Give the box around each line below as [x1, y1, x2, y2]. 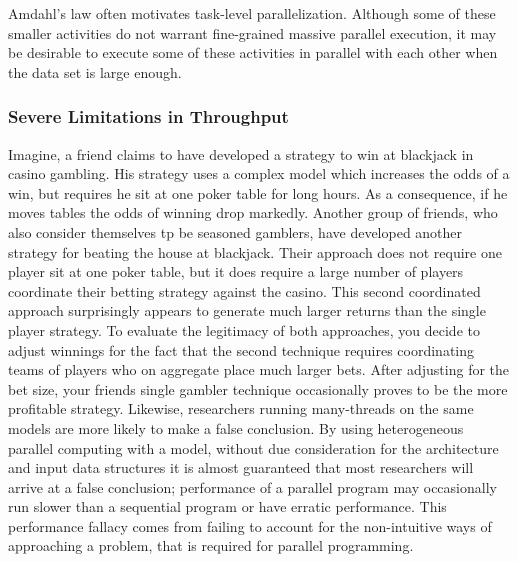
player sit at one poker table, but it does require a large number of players [8, 261, 464, 282]
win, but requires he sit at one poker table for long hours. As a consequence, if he [8, 182, 508, 203]
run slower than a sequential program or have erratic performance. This [8, 496, 447, 517]
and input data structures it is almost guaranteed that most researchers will [8, 457, 474, 478]
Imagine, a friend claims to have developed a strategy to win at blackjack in [8, 143, 474, 164]
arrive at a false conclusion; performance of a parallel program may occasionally [8, 476, 497, 497]
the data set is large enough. [8, 61, 182, 82]
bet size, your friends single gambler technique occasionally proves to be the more [8, 378, 508, 399]
